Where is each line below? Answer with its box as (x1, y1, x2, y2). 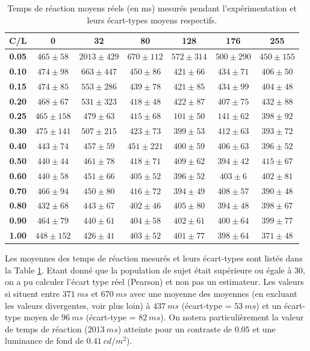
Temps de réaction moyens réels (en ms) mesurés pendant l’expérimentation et (7, 2, 297, 14)
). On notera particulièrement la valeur (160, 311, 304, 323)
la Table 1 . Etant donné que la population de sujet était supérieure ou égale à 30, (5, 263, 306, 276)
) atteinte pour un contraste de (117, 322, 232, 335)
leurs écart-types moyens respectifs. (87, 13, 217, 26)
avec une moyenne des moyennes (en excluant (129, 287, 297, 300)
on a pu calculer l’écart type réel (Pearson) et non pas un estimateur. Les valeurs (5, 275, 304, 288)
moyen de (23, 311, 59, 323)
